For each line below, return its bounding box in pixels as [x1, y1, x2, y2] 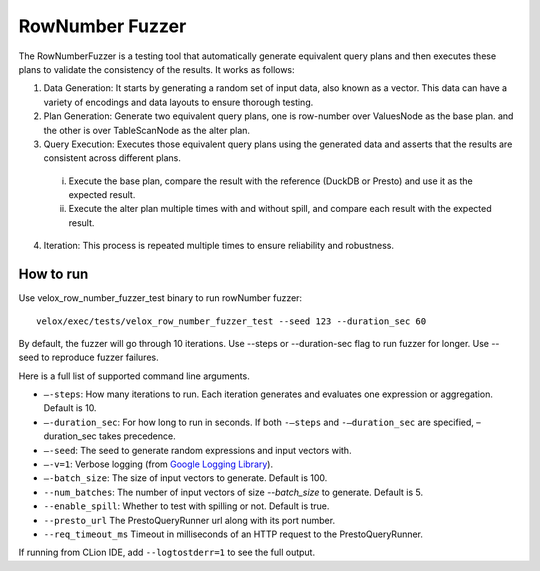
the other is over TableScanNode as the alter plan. [43, 124, 250, 136]
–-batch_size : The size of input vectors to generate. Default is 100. [43, 472, 328, 484]
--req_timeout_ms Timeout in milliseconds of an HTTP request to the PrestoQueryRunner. [43, 528, 424, 540]
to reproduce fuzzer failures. [41, 351, 159, 364]
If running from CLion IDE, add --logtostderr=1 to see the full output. [18, 546, 315, 559]
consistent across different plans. [43, 152, 182, 164]
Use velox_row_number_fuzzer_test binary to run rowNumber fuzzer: [18, 292, 303, 304]
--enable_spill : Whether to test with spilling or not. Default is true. [43, 500, 330, 512]
